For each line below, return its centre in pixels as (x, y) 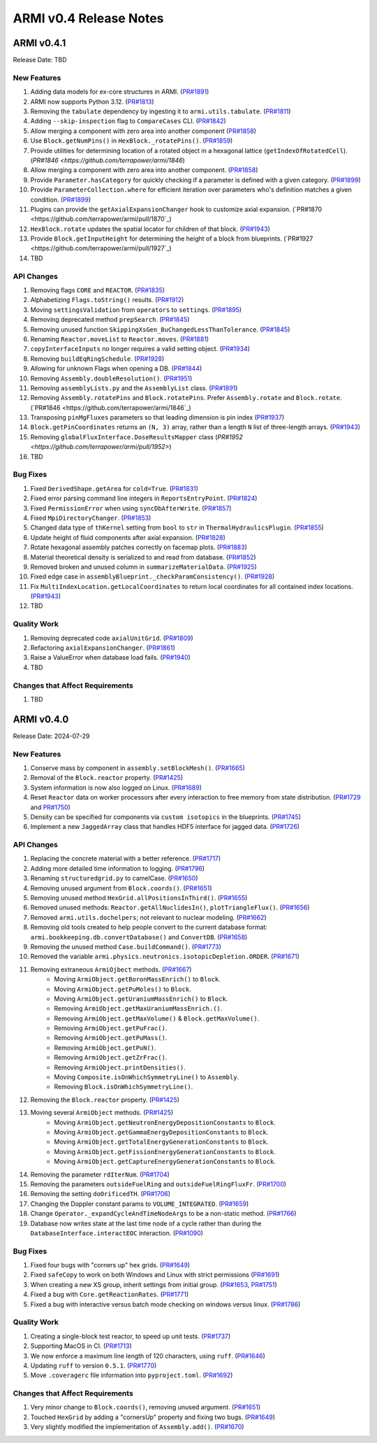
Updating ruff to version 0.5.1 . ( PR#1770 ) (94, 1365)
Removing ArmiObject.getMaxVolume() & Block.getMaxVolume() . (157, 1018)
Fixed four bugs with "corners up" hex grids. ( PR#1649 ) (110, 1265)
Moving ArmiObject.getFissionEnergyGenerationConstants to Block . (165, 1151)
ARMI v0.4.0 (41, 719)
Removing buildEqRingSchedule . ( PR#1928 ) (97, 358)
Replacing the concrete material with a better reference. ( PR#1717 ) (126, 859)
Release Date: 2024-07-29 (51, 736)
